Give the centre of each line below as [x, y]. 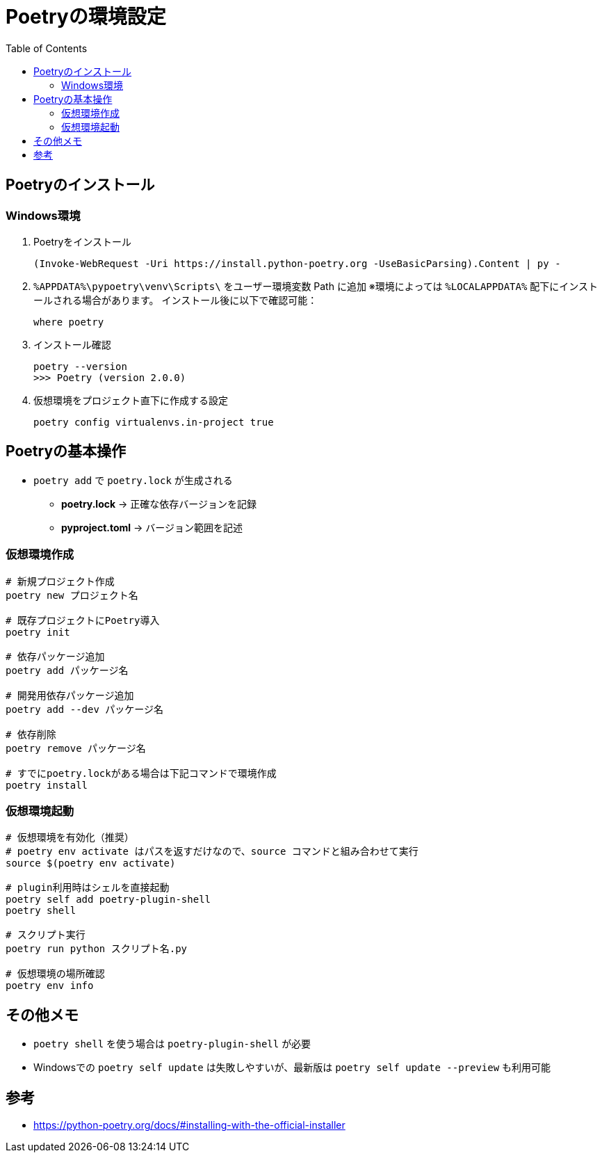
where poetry [69, 322]
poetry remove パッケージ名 [76, 748]
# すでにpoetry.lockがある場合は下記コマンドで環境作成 [141, 773]
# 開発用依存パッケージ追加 [70, 695]
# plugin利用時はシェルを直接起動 [88, 888]
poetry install [47, 785]
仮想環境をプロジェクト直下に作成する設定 [131, 400]
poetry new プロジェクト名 [72, 595]
